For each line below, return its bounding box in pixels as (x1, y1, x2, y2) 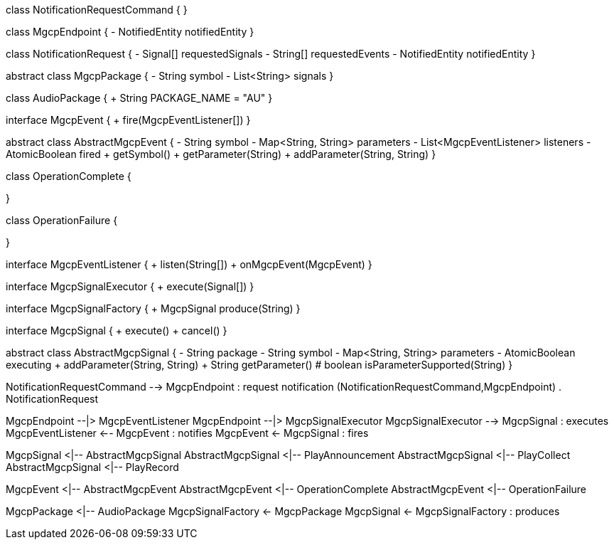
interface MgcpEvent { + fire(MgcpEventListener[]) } (6, 114, 251, 126)
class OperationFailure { (6, 214, 118, 226)
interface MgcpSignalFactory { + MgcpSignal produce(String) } (6, 302, 301, 314)
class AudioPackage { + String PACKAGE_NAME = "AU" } (6, 92, 273, 104)
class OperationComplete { (6, 170, 131, 182)
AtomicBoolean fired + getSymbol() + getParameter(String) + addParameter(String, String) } (6, 148, 436, 160)
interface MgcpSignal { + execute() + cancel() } (6, 324, 227, 337)
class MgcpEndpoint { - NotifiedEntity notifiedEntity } (6, 26, 254, 38)
